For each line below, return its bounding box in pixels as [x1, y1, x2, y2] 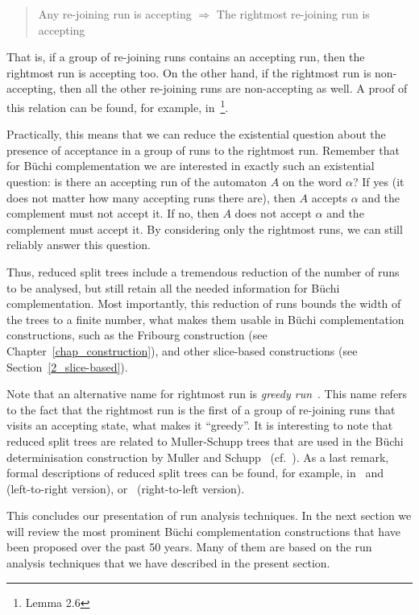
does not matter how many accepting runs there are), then [6, 189, 296, 206]
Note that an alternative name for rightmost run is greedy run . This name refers [6, 385, 408, 402]
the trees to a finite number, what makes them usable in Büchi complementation [6, 310, 404, 327]
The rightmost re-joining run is [216, 6, 370, 22]
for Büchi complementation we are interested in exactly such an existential [6, 157, 375, 174]
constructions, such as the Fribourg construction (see [6, 326, 268, 343]
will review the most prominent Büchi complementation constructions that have [6, 522, 400, 539]
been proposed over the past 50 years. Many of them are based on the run [6, 538, 372, 555]
